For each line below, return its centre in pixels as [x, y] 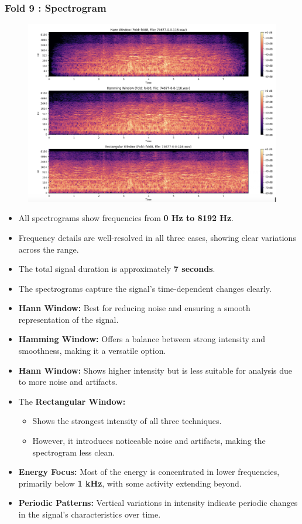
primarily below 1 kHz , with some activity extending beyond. [130, 483]
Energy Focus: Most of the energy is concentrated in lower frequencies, [149, 472]
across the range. [49, 249]
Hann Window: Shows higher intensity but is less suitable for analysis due [155, 370]
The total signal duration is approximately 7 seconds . [117, 269]
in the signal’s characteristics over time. [90, 514]
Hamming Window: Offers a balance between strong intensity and [142, 339]
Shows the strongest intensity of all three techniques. [127, 421]
